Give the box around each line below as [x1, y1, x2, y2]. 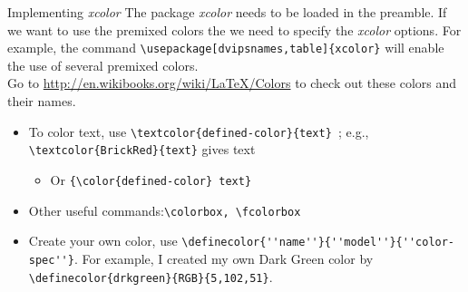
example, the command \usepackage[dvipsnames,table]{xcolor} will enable [7, 38, 444, 57]
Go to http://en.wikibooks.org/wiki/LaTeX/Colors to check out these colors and [7, 73, 457, 92]
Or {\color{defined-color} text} [50, 170, 252, 189]
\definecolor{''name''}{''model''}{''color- [181, 236, 455, 249]
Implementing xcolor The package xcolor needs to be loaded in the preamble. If [7, 3, 447, 21]
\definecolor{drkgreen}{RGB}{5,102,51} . [28, 267, 273, 286]
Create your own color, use [28, 231, 178, 250]
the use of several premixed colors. [7, 55, 199, 74]
